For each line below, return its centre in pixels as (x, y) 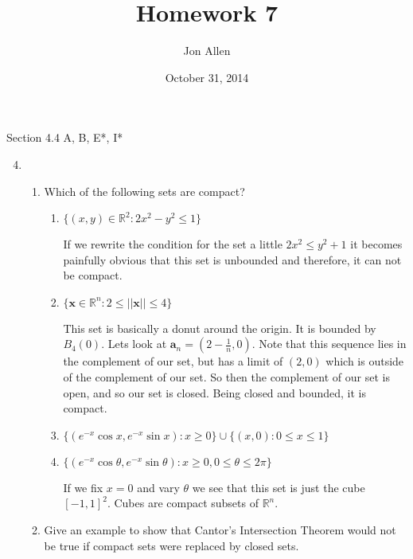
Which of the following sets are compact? (144, 191)
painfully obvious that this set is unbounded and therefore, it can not (232, 259)
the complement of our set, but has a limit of (173, 361)
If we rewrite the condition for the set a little (173, 244)
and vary (158, 487)
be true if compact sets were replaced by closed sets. (171, 545)
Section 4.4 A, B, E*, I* (65, 137)
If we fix (83, 487)
